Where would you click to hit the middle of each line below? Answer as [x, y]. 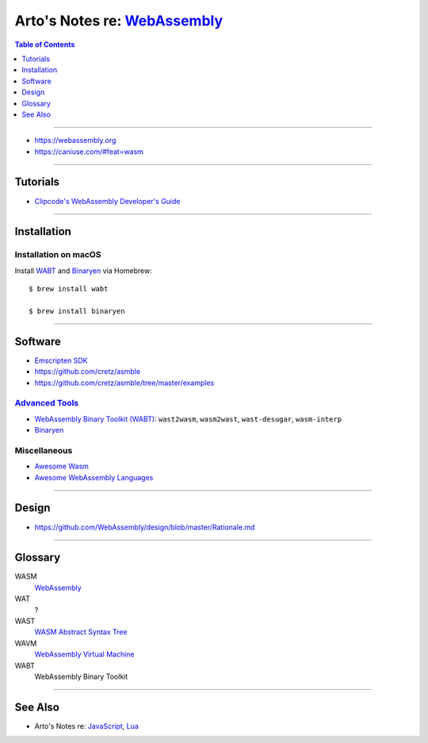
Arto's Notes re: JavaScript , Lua [86, 726]
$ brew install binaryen [77, 311]
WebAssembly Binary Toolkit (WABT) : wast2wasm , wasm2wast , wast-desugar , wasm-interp [188, 419]
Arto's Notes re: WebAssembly [119, 21]
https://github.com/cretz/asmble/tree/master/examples [124, 383]
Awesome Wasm [61, 466]
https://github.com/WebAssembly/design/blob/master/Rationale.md [145, 527]
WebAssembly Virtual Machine [84, 654]
